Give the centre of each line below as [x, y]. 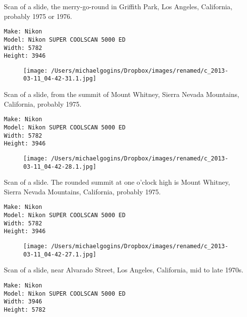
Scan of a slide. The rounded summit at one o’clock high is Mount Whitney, [117, 182]
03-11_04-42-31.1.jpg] [60, 79]
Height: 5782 [25, 309]
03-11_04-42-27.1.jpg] [60, 254]
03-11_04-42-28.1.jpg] [60, 166]
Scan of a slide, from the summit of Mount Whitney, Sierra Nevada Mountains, [122, 94]
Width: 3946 [23, 302]
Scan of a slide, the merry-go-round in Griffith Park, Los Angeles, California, [118, 6]
